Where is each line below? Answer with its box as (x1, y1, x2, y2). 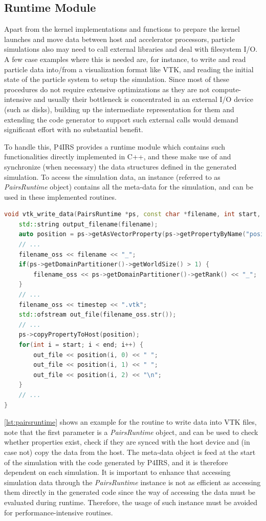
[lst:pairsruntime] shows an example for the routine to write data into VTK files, (4, 416, 257, 427)
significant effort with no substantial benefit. (4, 124, 143, 135)
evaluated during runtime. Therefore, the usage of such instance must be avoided (4, 496, 258, 507)
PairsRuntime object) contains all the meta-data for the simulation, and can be (4, 181, 253, 192)
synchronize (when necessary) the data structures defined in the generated (4, 161, 237, 172)
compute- (212, 84, 241, 94)
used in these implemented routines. (4, 191, 117, 202)
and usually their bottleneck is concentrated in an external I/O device (34, 94, 253, 105)
